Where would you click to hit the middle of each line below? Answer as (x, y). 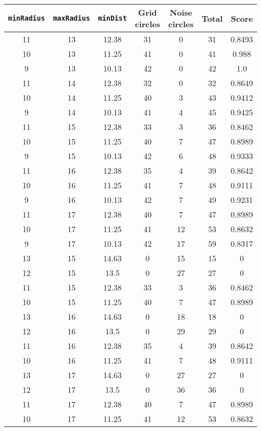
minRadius (27, 18)
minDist (112, 18)
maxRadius (72, 18)
